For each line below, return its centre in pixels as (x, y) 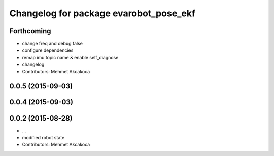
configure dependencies (48, 50)
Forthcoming (30, 31)
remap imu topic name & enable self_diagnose (70, 57)
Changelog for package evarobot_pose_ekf (102, 13)
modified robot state (43, 137)
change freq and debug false (53, 44)
